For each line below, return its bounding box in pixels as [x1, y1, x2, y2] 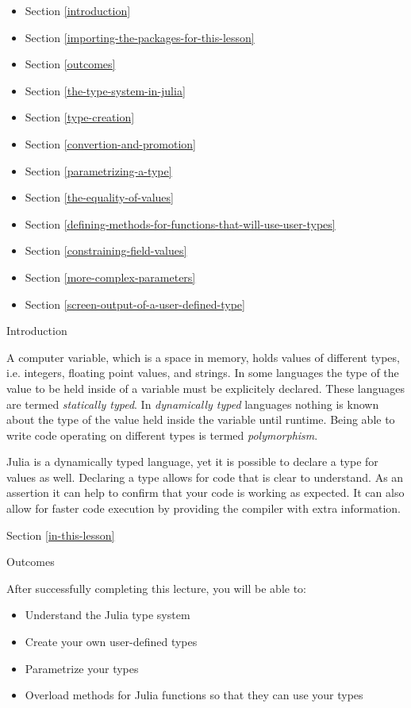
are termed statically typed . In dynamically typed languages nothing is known [6, 395, 379, 412]
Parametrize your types [25, 660, 139, 676]
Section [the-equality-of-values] [25, 189, 174, 206]
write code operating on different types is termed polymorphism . [6, 426, 318, 443]
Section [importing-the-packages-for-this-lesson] [25, 29, 255, 45]
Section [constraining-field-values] [25, 242, 187, 259]
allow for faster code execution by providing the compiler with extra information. [6, 500, 401, 517]
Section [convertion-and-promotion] [25, 135, 196, 152]
